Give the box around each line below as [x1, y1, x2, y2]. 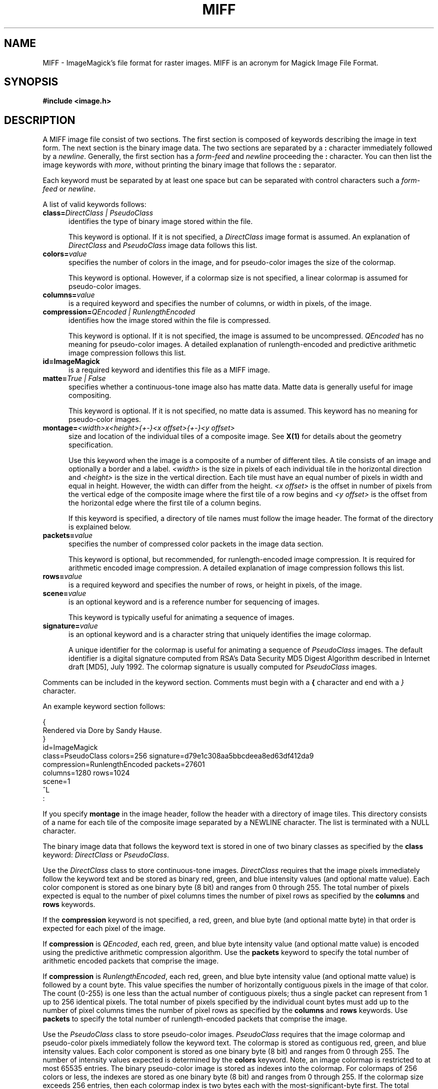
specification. [68, 440, 113, 449]
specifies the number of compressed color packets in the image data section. [68, 539, 323, 548]
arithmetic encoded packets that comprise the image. [42, 956, 219, 965]
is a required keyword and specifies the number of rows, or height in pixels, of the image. [68, 580, 362, 589]
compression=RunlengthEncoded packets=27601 [42, 760, 205, 769]
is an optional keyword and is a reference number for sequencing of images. [68, 597, 320, 606]
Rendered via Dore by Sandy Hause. [42, 726, 162, 735]
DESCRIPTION [4, 113, 75, 126]
